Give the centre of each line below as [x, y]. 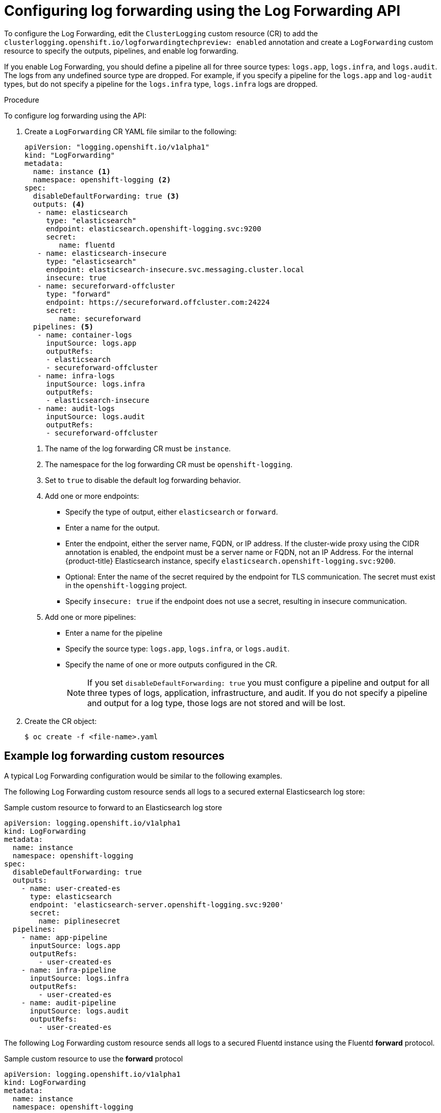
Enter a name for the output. [113, 527]
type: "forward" [78, 294]
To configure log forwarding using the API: [75, 115]
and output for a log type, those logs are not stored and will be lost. [216, 703]
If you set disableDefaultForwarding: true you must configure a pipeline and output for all [259, 682]
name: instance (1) [72, 171]
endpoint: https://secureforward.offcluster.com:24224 [158, 302]
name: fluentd [87, 245]
